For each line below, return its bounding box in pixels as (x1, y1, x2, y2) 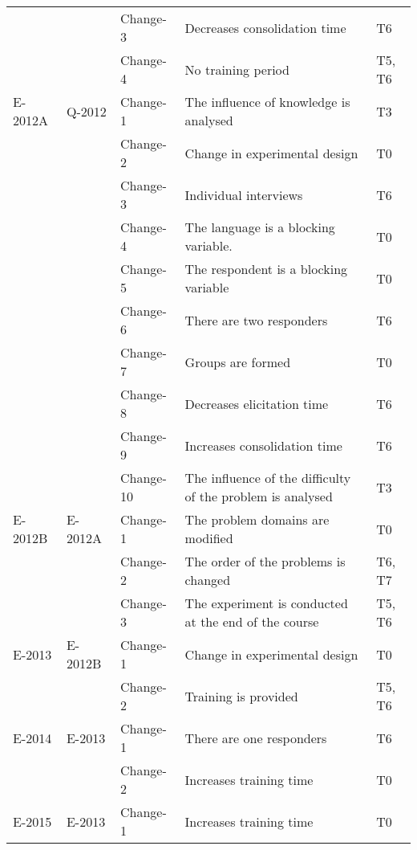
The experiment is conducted (184, 594, 348, 612)
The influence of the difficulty (184, 468, 351, 487)
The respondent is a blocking (184, 259, 348, 278)
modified (184, 529, 233, 547)
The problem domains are (184, 510, 330, 529)
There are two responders (184, 310, 328, 329)
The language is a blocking (184, 218, 335, 236)
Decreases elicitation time (184, 394, 329, 413)
